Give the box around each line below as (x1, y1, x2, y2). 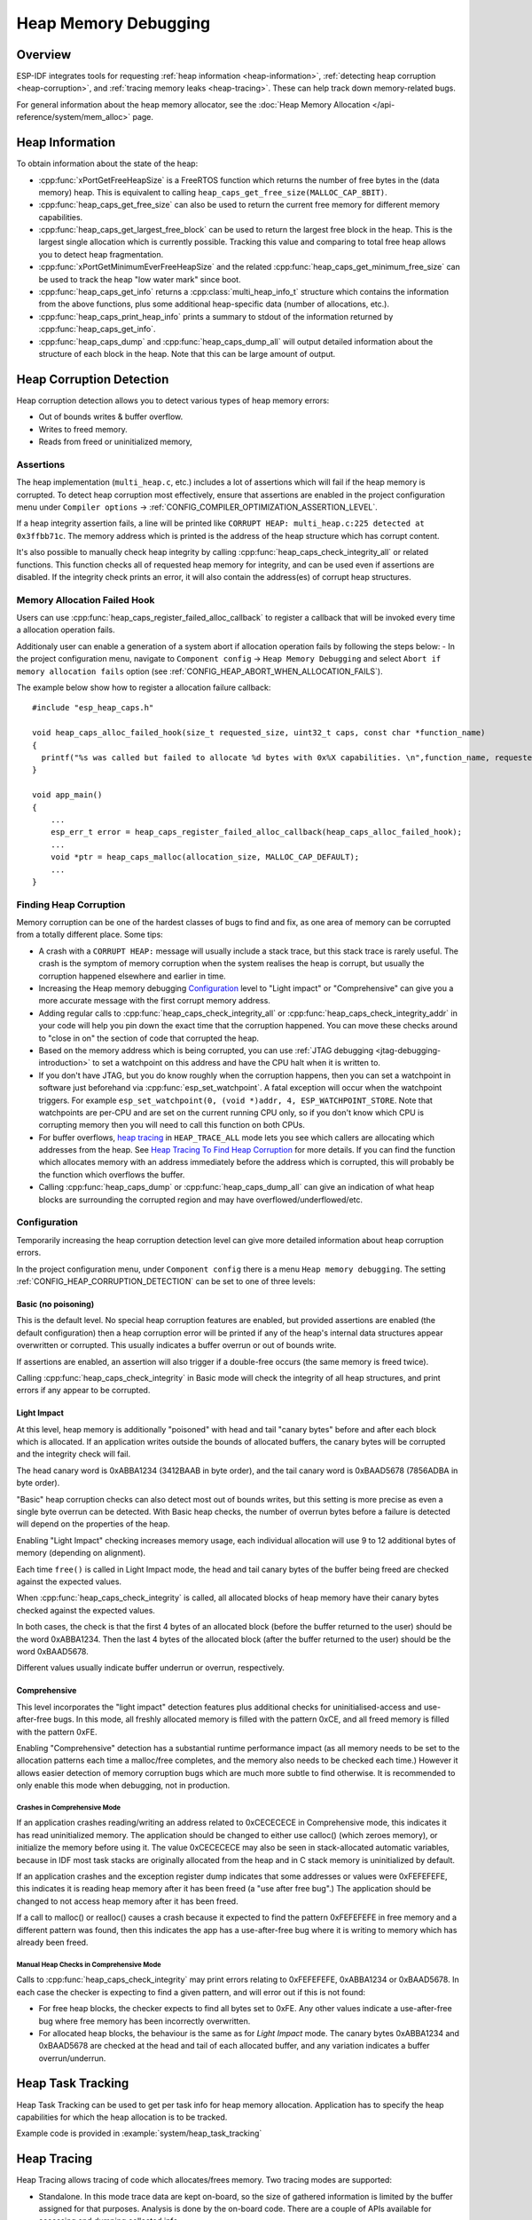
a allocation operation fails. (16, 624, 115, 635)
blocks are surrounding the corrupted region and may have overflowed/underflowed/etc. (38, 1194, 364, 1205)
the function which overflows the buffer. (38, 1169, 185, 1180)
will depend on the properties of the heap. (16, 1518, 170, 1529)
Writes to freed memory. (38, 424, 128, 434)
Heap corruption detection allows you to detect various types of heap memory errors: (16, 395, 330, 406)
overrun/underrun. (38, 2052, 106, 2064)
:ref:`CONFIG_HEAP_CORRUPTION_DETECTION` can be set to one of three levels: (16, 1275, 316, 1287)
